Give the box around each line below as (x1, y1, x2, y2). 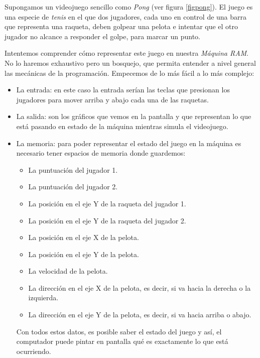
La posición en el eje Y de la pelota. (28, 249, 139, 259)
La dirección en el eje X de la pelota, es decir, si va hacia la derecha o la (28, 282, 251, 293)
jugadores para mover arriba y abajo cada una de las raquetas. (16, 94, 209, 104)
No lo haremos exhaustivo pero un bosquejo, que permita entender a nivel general (5, 57, 256, 68)
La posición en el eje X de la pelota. (28, 232, 139, 243)
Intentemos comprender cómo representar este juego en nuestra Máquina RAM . (5, 48, 248, 58)
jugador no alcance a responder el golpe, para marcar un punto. (5, 31, 201, 41)
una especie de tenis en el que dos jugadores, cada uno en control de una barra (5, 11, 247, 22)
